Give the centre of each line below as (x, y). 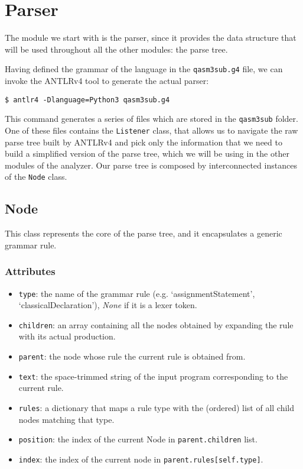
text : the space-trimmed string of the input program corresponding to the (153, 376)
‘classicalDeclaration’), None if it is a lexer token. (108, 305)
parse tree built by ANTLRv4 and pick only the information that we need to (144, 142)
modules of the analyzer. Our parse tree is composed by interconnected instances (151, 165)
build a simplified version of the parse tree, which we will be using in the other (147, 153)
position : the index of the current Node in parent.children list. (138, 439)
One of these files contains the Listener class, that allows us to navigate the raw (151, 130)
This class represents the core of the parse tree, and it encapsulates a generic (144, 233)
